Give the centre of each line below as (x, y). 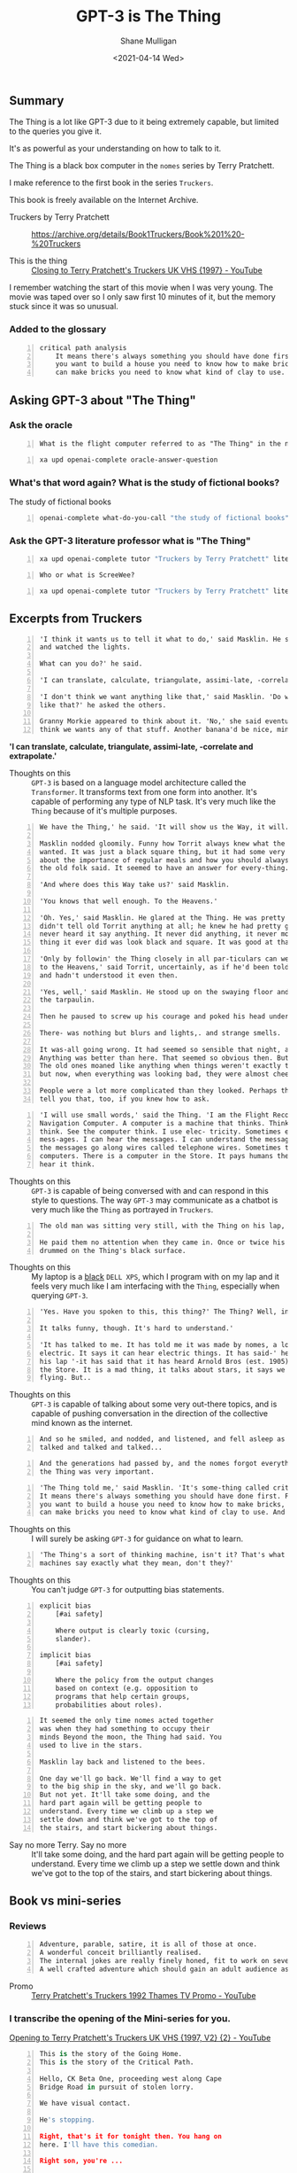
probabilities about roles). (109, 1705)
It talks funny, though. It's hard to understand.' (137, 1328)
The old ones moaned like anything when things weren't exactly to (166, 1066)
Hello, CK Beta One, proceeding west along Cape (131, 2079)
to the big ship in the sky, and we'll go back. (131, 1787)
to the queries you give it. (55, 131)
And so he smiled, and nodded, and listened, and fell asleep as (162, 1439)
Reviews (28, 1926)
